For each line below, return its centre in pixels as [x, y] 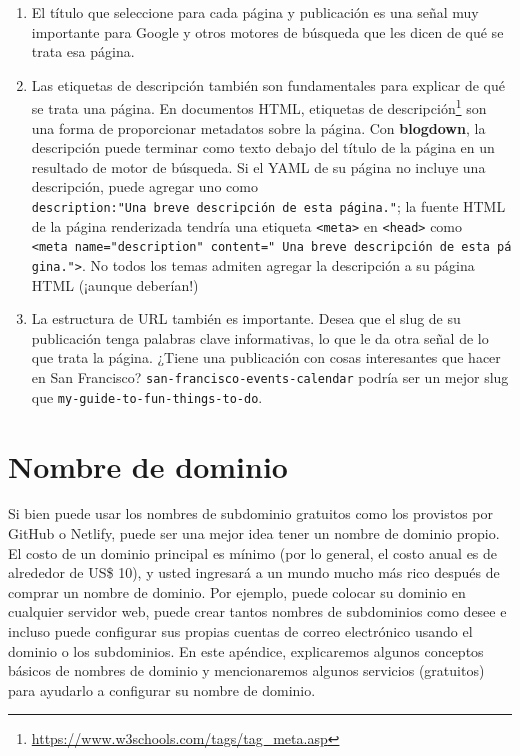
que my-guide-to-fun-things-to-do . [147, 396]
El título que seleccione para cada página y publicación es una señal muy [255, 12]
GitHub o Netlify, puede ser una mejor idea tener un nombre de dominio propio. [254, 533]
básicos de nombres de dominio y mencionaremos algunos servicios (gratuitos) [246, 670]
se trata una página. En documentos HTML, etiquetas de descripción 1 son [259, 107]
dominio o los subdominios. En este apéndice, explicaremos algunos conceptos [246, 650]
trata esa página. [83, 51]
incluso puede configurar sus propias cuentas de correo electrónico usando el [240, 631]
